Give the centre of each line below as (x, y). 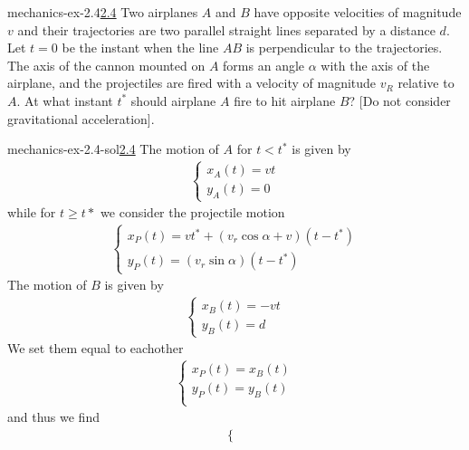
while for (32, 212)
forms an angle (264, 65)
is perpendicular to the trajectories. (344, 48)
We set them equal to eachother (96, 348)
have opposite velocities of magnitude (358, 12)
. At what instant (65, 100)
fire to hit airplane (285, 100)
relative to (426, 83)
